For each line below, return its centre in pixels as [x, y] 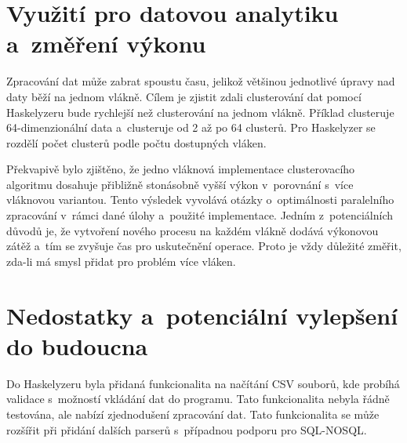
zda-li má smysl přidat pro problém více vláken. [121, 261]
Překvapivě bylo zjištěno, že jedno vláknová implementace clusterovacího [181, 169]
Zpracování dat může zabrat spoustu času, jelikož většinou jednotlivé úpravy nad [201, 81]
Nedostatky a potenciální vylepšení [202, 315]
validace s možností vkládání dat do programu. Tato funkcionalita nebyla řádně [198, 399]
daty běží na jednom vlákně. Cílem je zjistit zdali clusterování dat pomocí [184, 96]
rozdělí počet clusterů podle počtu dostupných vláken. [136, 142]
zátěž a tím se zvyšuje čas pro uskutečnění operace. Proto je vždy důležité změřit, [204, 246]
